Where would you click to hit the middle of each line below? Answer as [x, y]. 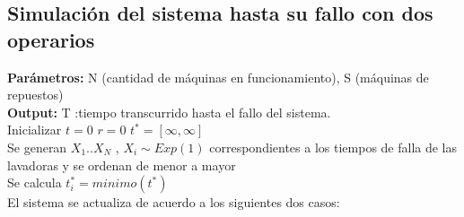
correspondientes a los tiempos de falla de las [333, 147]
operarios [51, 39]
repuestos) [35, 95]
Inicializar [35, 130]
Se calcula [35, 182]
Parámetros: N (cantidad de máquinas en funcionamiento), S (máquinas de [218, 77]
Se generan [37, 147]
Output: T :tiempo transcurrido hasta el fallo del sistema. [169, 112]
